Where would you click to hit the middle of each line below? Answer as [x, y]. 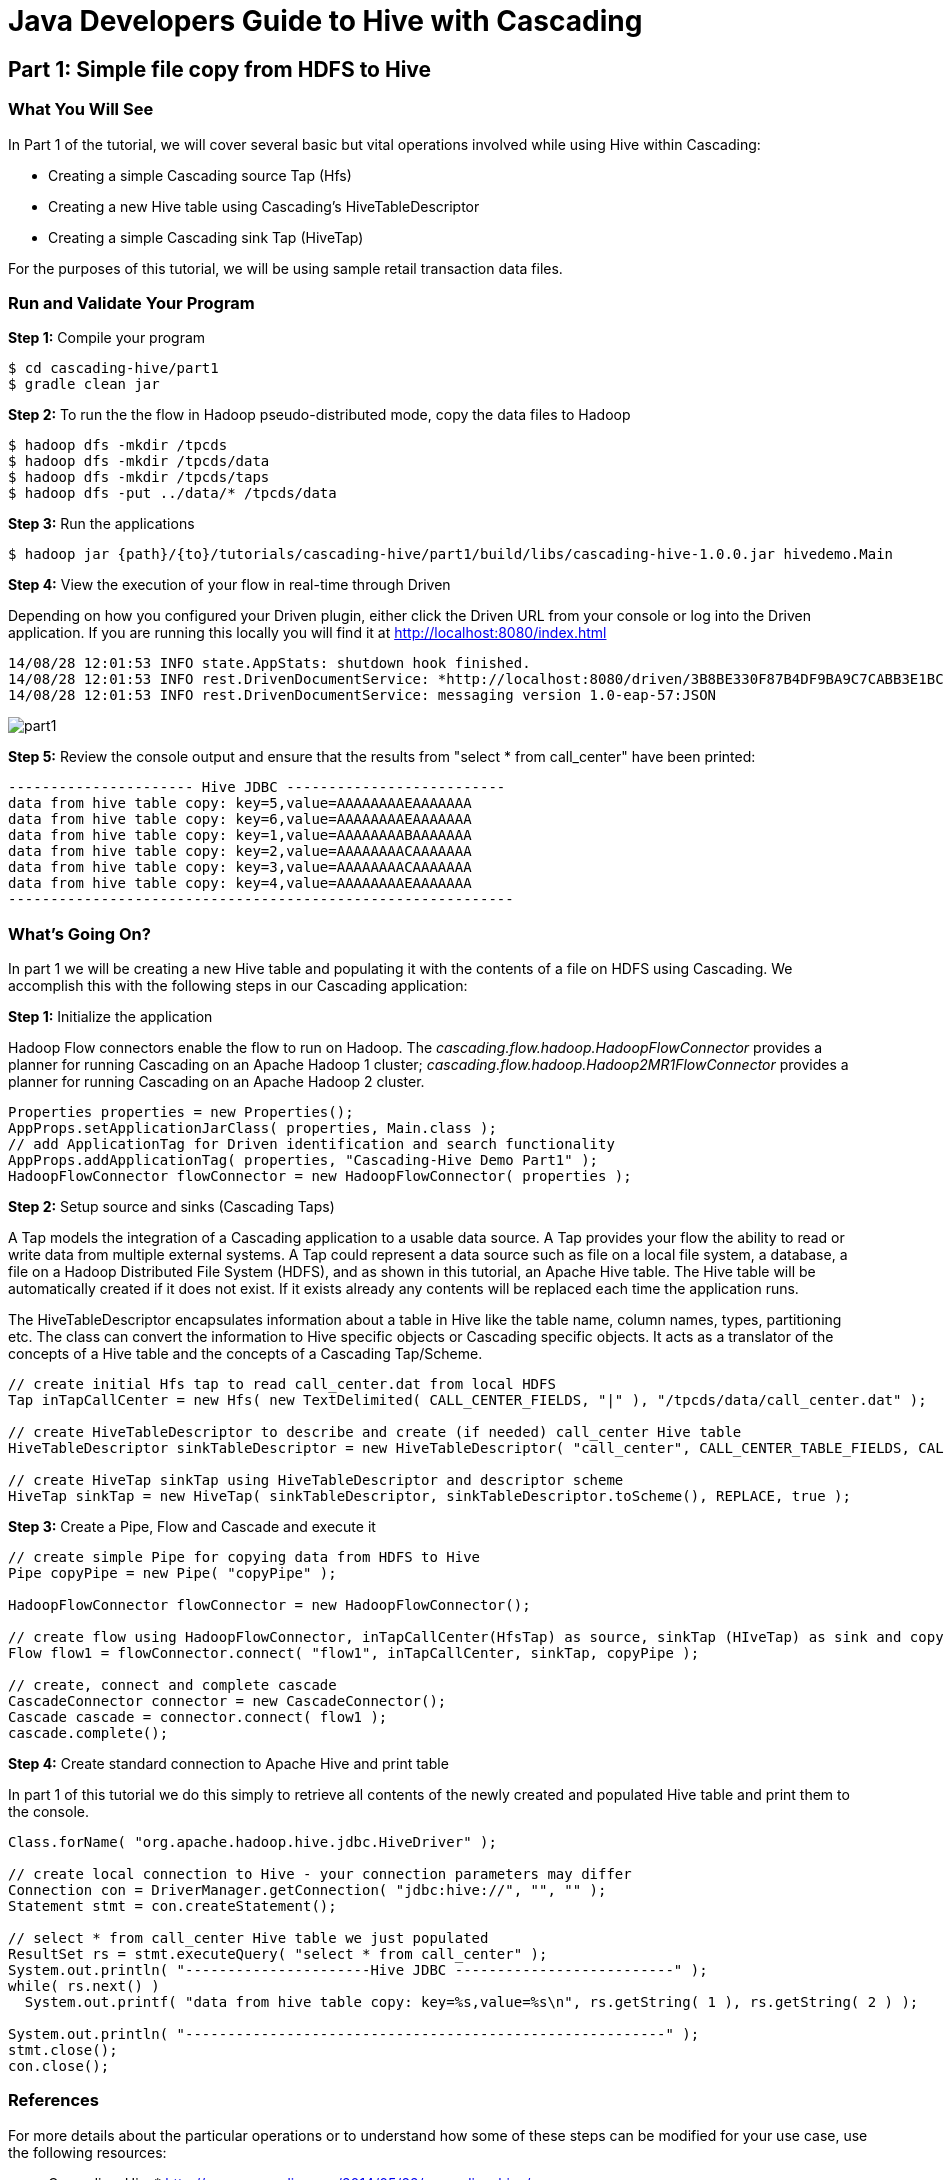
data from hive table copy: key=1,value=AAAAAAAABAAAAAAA [240, 835]
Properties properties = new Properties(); [181, 1112]
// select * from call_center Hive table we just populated [248, 1938]
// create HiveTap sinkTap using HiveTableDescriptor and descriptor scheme [316, 1480]
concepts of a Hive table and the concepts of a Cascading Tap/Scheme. [245, 1354]
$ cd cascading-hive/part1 [113, 368]
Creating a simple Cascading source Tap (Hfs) [200, 175]
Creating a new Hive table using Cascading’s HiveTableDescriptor [264, 206]
